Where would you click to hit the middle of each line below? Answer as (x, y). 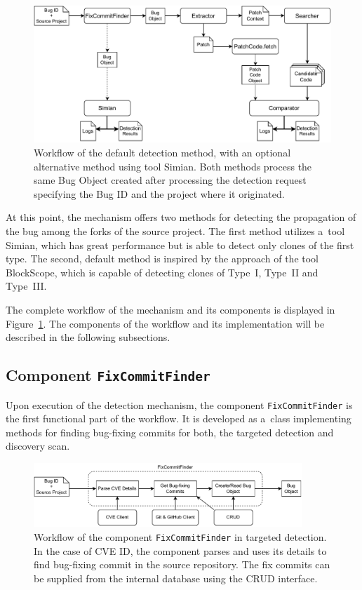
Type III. (26, 286)
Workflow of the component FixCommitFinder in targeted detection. (180, 536)
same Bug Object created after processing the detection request (170, 180)
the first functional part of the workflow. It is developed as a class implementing (179, 418)
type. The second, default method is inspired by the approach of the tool (162, 259)
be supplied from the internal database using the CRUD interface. (176, 578)
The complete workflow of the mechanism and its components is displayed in (170, 309)
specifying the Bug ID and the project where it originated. (159, 193)
